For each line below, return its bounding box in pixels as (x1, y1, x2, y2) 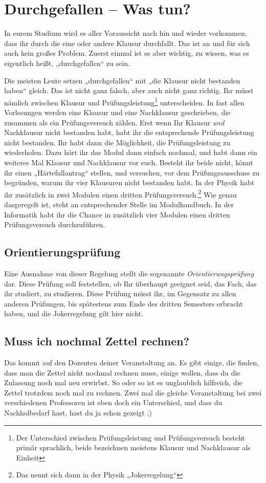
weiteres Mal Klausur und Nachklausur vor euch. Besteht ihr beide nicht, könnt (4, 157, 253, 167)
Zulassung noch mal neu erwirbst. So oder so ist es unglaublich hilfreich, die (4, 377, 242, 388)
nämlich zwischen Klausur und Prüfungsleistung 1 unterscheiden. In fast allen (4, 95, 245, 107)
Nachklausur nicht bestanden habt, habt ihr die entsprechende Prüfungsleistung (4, 127, 254, 138)
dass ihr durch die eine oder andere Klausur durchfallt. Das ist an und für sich (4, 37, 250, 48)
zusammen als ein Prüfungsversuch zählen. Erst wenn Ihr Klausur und (4, 117, 225, 127)
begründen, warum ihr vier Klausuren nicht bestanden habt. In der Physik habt (4, 177, 255, 188)
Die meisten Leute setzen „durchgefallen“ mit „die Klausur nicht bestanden (4, 75, 240, 85)
